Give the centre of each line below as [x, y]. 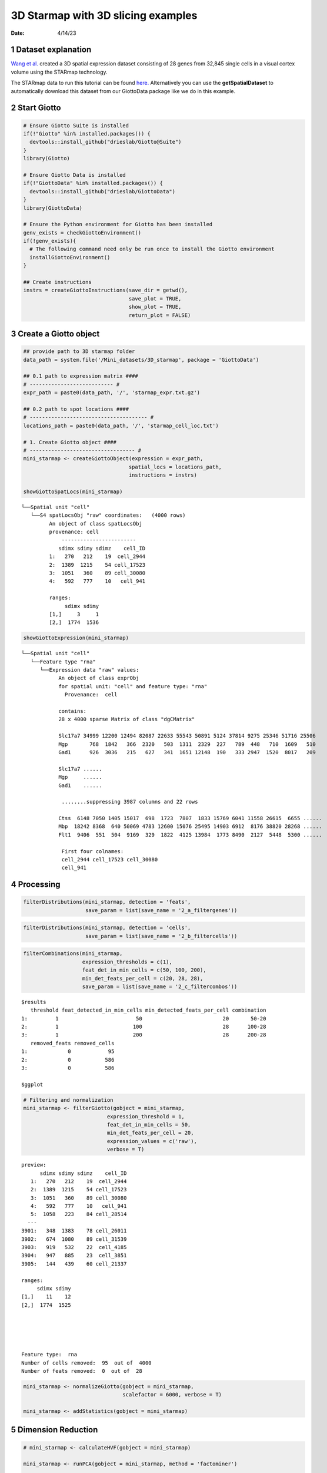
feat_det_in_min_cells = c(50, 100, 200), [144, 970]
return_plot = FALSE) [160, 315]
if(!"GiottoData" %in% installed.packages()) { [93, 183]
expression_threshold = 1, [146, 1116]
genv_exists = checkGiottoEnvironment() [82, 232]
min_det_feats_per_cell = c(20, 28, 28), [143, 978]
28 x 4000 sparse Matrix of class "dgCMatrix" [127, 719]
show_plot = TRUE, [155, 307]
